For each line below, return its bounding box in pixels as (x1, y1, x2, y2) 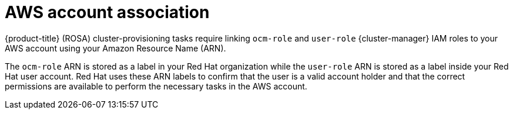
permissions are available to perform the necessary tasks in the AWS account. (5, 81, 307, 91)
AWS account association (5, 2, 210, 22)
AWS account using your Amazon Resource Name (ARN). (5, 43, 226, 53)
